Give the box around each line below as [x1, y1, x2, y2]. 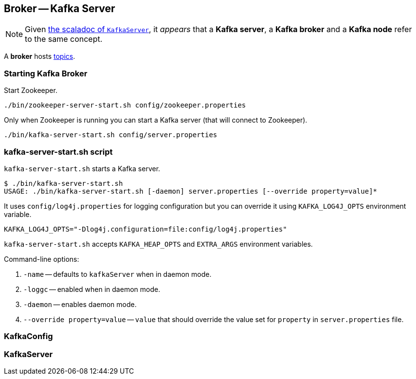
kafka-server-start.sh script [4, 146, 113, 157]
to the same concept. [25, 34, 103, 44]
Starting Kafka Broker [4, 68, 88, 78]
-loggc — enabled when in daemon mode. [23, 285, 161, 293]
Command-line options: [4, 254, 79, 263]
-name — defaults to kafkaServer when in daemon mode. [23, 270, 212, 278]
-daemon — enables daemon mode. [23, 300, 137, 308]
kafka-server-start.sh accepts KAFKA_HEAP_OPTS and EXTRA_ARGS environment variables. [4, 239, 313, 248]
